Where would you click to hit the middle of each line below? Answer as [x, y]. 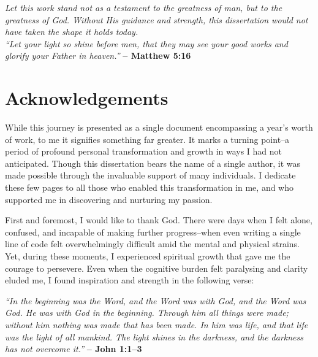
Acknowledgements [87, 98]
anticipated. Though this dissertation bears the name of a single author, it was [153, 163]
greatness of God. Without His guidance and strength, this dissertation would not [157, 19]
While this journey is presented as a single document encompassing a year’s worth [159, 127]
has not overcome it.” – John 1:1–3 [74, 349]
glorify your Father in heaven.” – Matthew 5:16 [98, 56]
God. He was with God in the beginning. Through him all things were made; [147, 313]
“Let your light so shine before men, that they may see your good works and [146, 43]
